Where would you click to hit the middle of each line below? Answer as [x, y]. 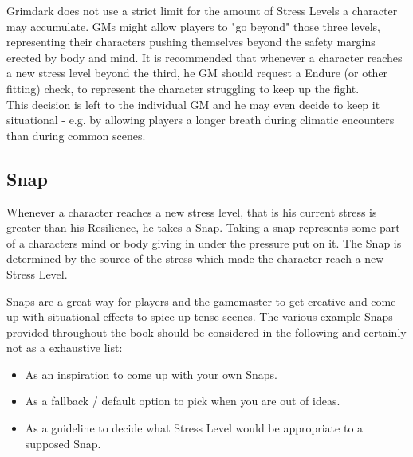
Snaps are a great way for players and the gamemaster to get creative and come [201, 301]
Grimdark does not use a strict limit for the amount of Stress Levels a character [202, 10]
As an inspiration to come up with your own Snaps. [151, 374]
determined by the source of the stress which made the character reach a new [195, 258]
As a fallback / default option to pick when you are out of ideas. [183, 401]
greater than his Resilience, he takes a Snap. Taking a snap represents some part [203, 227]
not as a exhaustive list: [65, 348]
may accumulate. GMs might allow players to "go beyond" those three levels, [194, 26]
